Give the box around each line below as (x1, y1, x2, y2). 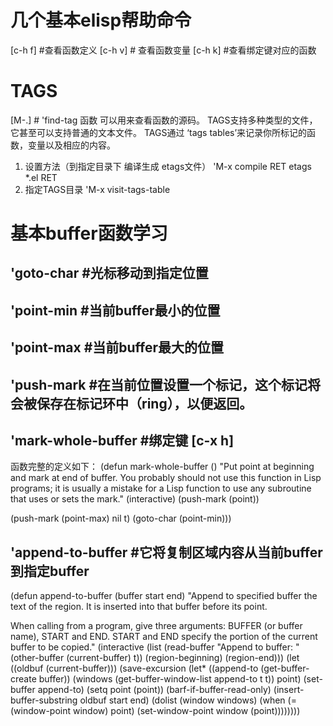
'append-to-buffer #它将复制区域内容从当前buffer (10, 544, 323, 561)
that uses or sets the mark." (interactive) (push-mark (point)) (10, 493, 260, 505)
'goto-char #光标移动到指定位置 (10, 265, 209, 282)
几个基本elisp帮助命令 (10, 9, 192, 32)
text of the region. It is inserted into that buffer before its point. (10, 601, 268, 613)
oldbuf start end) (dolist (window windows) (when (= (79, 694, 297, 706)
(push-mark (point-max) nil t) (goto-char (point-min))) (10, 512, 232, 525)
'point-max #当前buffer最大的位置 (10, 339, 225, 356)
